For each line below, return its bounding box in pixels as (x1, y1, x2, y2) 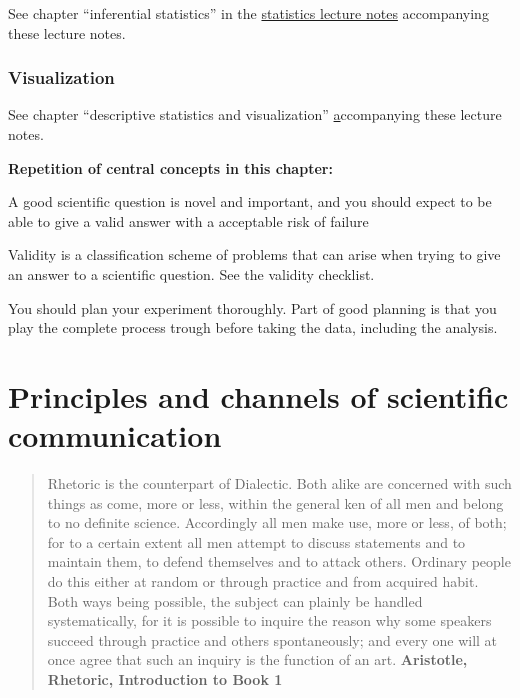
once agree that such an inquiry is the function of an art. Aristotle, (47, 649, 468, 670)
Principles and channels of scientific (8, 375, 509, 416)
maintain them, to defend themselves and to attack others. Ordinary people (47, 551, 511, 572)
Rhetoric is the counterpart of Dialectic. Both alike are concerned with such (47, 473, 512, 494)
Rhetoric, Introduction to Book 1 (47, 669, 283, 689)
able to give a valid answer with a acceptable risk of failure (8, 210, 369, 231)
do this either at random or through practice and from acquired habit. (47, 571, 479, 592)
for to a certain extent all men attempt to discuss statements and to (47, 531, 466, 552)
